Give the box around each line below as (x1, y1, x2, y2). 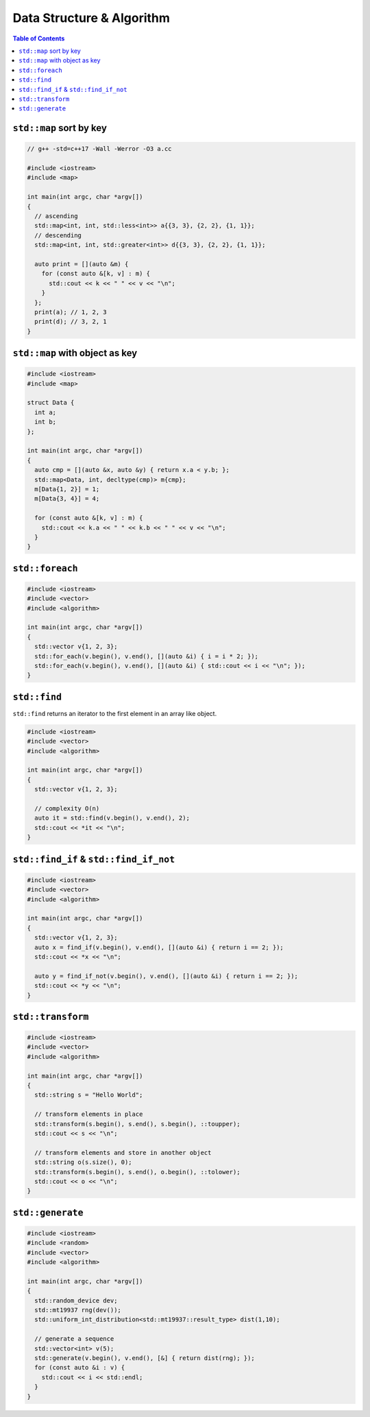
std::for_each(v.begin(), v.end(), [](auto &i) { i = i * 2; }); (34, 652, 259, 660)
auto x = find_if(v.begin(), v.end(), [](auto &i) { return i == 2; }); (34, 943, 284, 951)
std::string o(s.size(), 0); (34, 1158, 133, 1166)
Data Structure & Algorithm (12, 10, 171, 25)
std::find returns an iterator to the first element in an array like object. (12, 709, 217, 717)
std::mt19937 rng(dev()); (34, 1307, 121, 1314)
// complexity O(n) (34, 805, 100, 813)
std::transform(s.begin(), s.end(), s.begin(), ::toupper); (34, 1120, 241, 1128)
